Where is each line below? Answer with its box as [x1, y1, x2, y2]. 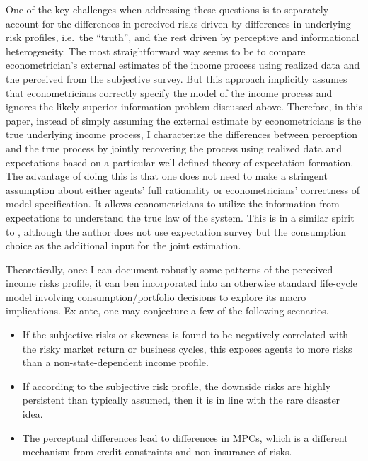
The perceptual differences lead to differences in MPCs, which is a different [22, 430, 348, 445]
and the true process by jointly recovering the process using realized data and [6, 140, 343, 155]
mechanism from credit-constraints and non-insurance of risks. [22, 444, 292, 459]
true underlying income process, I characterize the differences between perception [6, 127, 358, 142]
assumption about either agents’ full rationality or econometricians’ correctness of [6, 182, 360, 197]
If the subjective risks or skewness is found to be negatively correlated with [22, 327, 349, 342]
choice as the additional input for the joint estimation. [6, 238, 241, 253]
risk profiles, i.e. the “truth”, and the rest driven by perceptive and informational [6, 30, 360, 45]
